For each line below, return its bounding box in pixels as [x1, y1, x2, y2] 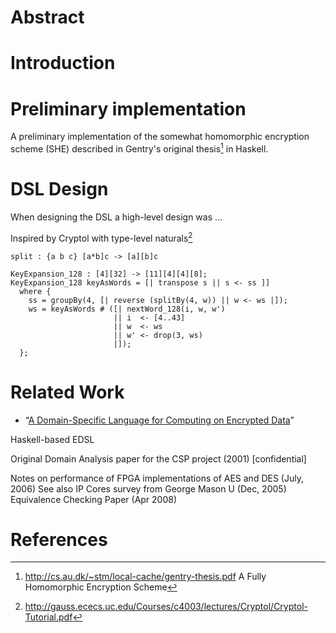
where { [19, 286, 52, 296]
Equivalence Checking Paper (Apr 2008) [10, 493, 178, 505]
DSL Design [10, 178, 109, 201]
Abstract [10, 6, 85, 29]
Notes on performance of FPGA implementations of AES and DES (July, [10, 472, 304, 484]
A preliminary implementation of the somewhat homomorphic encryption [10, 131, 310, 143]
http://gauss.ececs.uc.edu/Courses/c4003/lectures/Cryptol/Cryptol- [24, 601, 308, 613]
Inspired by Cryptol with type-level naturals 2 [10, 230, 193, 244]
